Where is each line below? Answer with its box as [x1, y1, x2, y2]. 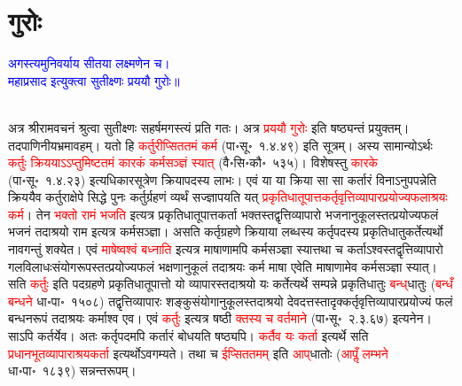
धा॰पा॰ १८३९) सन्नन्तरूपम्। [8, 361, 137, 380]
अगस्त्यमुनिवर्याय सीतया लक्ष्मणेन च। [8, 54, 170, 73]
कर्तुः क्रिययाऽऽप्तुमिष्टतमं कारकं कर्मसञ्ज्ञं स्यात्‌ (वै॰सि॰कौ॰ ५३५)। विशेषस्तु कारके [8, 153, 379, 172]
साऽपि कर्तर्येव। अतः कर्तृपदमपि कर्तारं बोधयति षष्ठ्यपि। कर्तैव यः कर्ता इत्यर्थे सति [8, 327, 369, 345]
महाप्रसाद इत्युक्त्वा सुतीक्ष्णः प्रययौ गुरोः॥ [8, 71, 180, 89]
